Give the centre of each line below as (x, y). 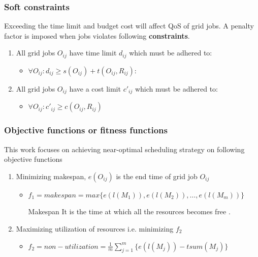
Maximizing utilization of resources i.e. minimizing (95, 228)
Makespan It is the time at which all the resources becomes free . (129, 211)
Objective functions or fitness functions (86, 130)
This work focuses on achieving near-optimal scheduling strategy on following (124, 149)
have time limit (93, 53)
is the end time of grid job (157, 176)
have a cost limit (95, 88)
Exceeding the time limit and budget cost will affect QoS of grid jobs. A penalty (129, 26)
